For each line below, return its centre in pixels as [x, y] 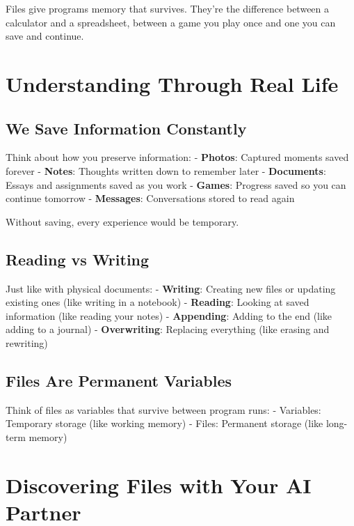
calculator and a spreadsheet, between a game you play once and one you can [171, 22]
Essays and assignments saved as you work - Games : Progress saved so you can [176, 184]
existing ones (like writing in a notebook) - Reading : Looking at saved [158, 302]
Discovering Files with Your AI [159, 485]
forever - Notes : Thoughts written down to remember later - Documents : [166, 170]
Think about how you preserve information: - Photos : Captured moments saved [177, 157]
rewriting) [27, 342]
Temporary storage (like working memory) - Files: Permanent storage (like [164, 423]
